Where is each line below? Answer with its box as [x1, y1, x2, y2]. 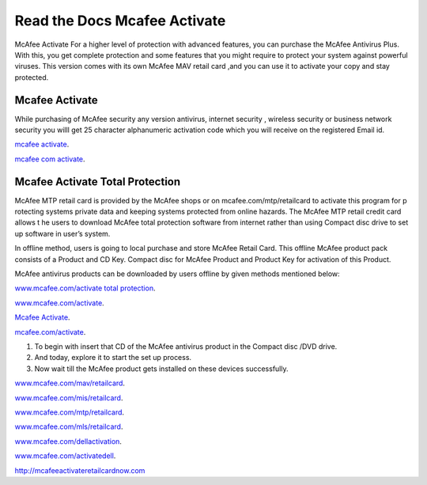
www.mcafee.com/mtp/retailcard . [14, 407, 125, 417]
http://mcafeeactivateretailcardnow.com [14, 465, 145, 475]
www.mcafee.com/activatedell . [14, 451, 116, 460]
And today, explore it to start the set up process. [34, 353, 192, 362]
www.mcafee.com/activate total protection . [14, 283, 156, 293]
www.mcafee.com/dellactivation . [14, 436, 123, 446]
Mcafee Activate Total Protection [14, 175, 181, 188]
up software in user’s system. [14, 229, 111, 238]
